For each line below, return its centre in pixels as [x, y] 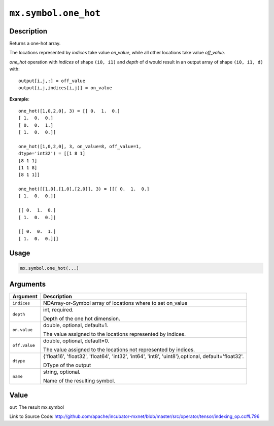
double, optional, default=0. [76, 341]
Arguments [28, 284]
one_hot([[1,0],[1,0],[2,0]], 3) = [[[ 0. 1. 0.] [84, 189]
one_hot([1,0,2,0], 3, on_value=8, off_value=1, [80, 146]
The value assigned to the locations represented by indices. [115, 334]
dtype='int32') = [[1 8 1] [52, 154]
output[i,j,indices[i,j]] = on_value [65, 88]
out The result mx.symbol [37, 407]
